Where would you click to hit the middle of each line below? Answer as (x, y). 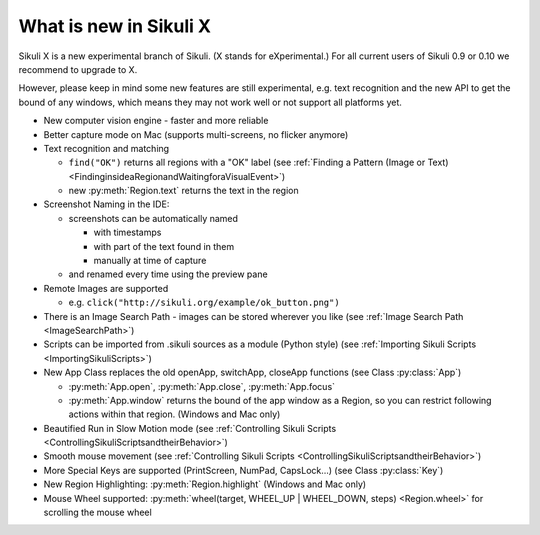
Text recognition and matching (106, 148)
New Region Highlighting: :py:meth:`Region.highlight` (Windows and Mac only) (205, 484)
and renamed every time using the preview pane (168, 274)
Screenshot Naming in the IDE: (106, 204)
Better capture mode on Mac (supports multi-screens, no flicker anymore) (196, 134)
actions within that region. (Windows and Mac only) (174, 414)
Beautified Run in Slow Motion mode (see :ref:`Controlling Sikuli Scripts (190, 428)
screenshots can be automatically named (153, 218)
